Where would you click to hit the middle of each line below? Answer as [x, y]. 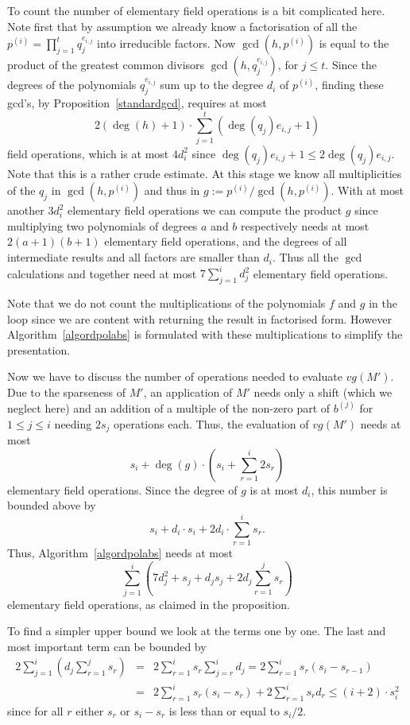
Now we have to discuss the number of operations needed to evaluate [175, 376]
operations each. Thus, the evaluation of [211, 423]
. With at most [367, 190]
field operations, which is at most [88, 153]
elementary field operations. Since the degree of [122, 489]
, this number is [349, 489]
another [26, 210]
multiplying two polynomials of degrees [102, 225]
